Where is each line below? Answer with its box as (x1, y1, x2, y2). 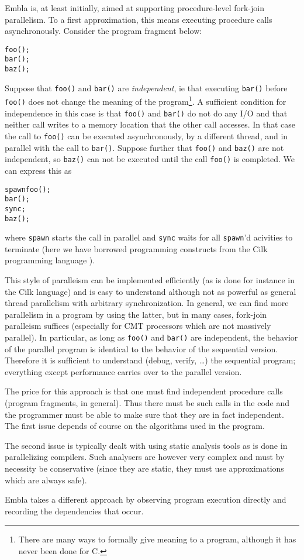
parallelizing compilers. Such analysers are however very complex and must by (5, 451, 285, 463)
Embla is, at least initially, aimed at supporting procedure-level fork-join (5, 2, 264, 13)
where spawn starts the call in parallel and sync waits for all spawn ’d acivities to (5, 231, 293, 243)
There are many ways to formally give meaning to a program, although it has (18, 533, 296, 545)
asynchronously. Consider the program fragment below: (5, 25, 202, 37)
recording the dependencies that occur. (5, 504, 144, 517)
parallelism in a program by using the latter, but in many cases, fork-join (5, 308, 267, 320)
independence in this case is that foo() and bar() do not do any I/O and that (5, 106, 288, 119)
